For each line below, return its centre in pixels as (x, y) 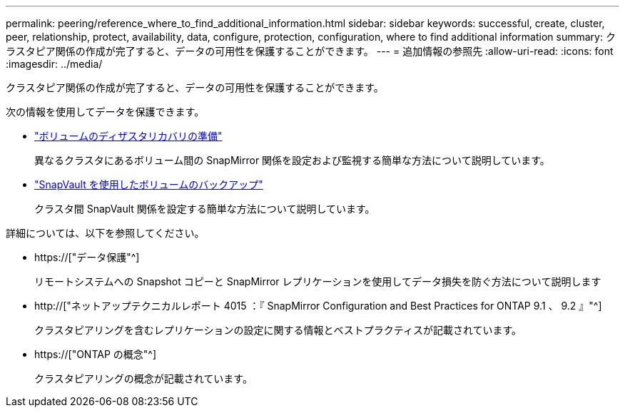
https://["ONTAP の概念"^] (96, 354)
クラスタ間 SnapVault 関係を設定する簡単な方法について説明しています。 (205, 209)
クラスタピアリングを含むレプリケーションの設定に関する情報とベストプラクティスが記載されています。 (278, 330)
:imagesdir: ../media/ (54, 64)
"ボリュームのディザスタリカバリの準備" (128, 136)
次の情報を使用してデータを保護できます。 (105, 112)
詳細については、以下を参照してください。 (105, 233)
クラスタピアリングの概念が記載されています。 (143, 378)
